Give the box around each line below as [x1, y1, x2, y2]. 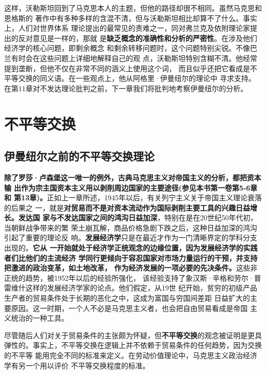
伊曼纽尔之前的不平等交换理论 [4, 148, 154, 164]
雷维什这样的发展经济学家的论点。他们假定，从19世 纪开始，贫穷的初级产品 [4, 282, 257, 293]
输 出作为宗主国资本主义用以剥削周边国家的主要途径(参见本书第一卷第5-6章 [4, 182, 258, 193]
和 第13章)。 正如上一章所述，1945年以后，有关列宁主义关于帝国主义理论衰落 [4, 192, 262, 203]
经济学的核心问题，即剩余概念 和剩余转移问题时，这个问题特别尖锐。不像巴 [4, 43, 257, 53]
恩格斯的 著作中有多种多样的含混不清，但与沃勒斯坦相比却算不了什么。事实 [4, 12, 257, 23]
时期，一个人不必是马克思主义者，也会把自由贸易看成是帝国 [47, 302, 248, 313]
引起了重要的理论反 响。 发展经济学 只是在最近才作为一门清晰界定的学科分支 [4, 232, 257, 243]
